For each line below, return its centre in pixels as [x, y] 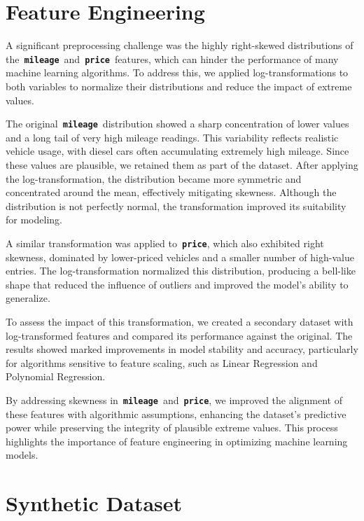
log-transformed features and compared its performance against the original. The [179, 335]
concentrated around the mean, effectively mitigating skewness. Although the [171, 192]
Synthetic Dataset [94, 503]
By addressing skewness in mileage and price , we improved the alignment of [174, 400]
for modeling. [34, 220]
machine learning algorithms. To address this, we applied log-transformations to [177, 72]
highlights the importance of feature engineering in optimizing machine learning [177, 441]
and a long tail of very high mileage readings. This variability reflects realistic [172, 137]
